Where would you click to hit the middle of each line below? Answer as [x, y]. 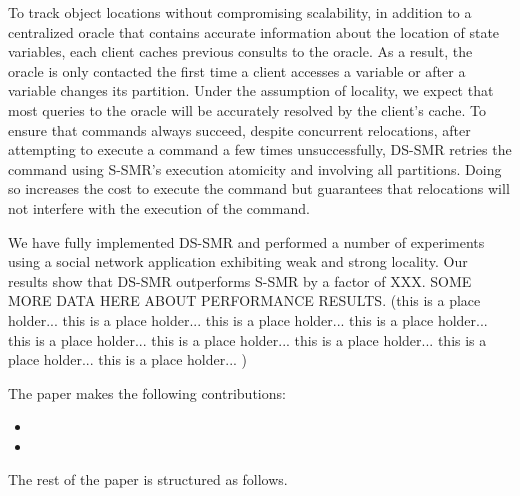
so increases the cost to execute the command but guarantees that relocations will [259, 188]
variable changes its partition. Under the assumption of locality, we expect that [251, 90]
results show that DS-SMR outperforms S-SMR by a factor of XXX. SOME [240, 280]
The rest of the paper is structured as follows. [148, 479]
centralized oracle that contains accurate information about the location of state [254, 31]
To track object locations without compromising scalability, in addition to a [240, 12]
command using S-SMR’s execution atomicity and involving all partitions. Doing [255, 168]
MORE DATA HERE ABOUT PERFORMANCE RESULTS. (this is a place [244, 300]
